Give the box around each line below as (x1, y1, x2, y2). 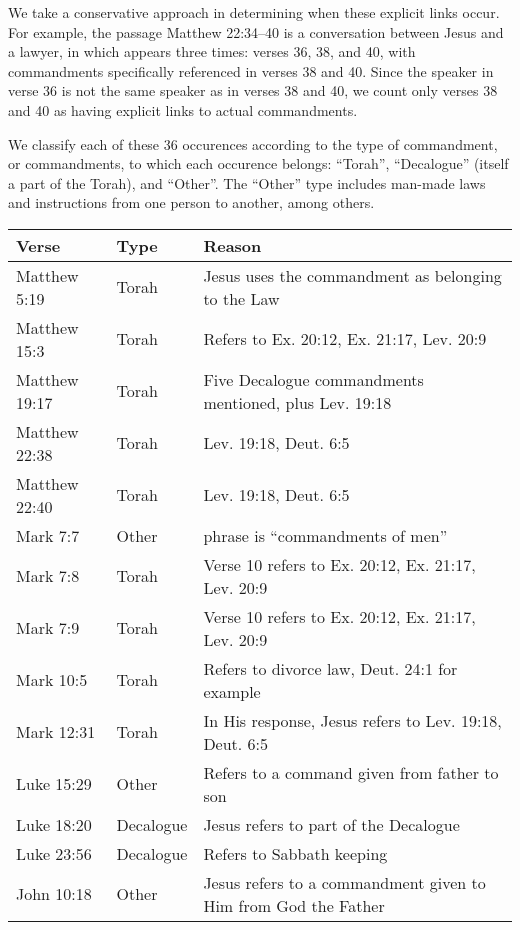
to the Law (203, 286, 280, 310)
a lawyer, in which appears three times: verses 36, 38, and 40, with (8, 41, 416, 62)
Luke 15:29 (16, 772, 92, 796)
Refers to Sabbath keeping (203, 841, 388, 865)
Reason (203, 233, 262, 257)
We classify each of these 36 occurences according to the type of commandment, (8, 133, 498, 154)
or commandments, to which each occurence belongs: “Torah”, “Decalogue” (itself (8, 153, 509, 174)
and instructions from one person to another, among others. (8, 192, 375, 213)
